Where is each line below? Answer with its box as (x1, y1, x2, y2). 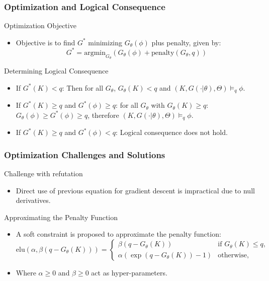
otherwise (218, 251, 247, 259)
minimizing (88, 37, 123, 47)
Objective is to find (16, 37, 75, 47)
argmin (84, 49, 106, 56)
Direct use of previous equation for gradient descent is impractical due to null (16, 185, 255, 195)
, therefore (87, 109, 119, 120)
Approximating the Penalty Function (4, 212, 118, 222)
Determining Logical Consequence (4, 65, 109, 76)
